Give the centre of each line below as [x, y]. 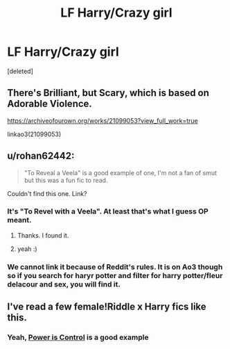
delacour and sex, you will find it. [64, 284]
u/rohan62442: [41, 156]
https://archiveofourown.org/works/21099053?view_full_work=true [103, 120]
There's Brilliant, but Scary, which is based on [108, 93]
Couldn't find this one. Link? [47, 193]
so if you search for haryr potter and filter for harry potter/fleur [115, 275]
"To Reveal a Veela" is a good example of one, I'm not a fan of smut [120, 172]
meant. [19, 220]
